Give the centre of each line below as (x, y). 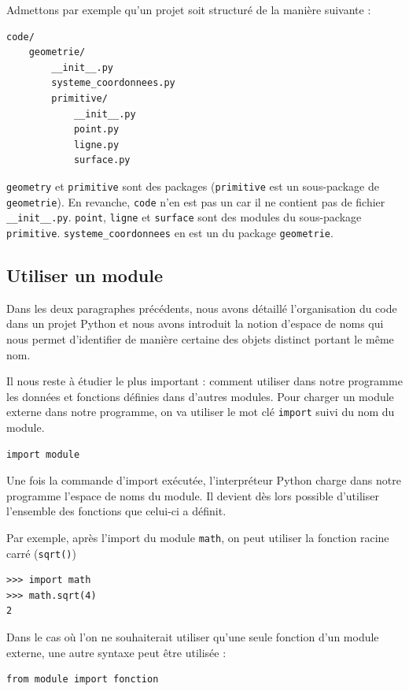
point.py (96, 130)
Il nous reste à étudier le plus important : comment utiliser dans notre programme (204, 381)
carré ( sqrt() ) (41, 553)
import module (43, 454)
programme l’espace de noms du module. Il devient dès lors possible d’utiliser (193, 495)
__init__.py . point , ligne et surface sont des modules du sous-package (184, 217)
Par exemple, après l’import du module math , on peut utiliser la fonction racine (198, 537)
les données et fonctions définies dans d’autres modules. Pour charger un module (200, 396)
